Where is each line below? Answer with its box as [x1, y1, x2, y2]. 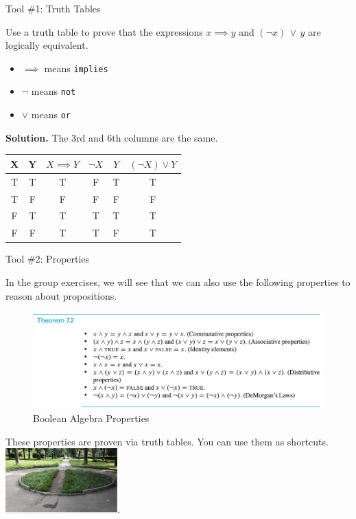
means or [31, 107, 71, 122]
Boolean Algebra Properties [33, 411, 150, 426]
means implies [44, 60, 108, 75]
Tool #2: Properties [5, 252, 90, 266]
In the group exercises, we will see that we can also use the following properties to [5, 274, 351, 289]
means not [31, 84, 76, 98]
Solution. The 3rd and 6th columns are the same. [5, 130, 218, 144]
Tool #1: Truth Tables [5, 1, 101, 15]
